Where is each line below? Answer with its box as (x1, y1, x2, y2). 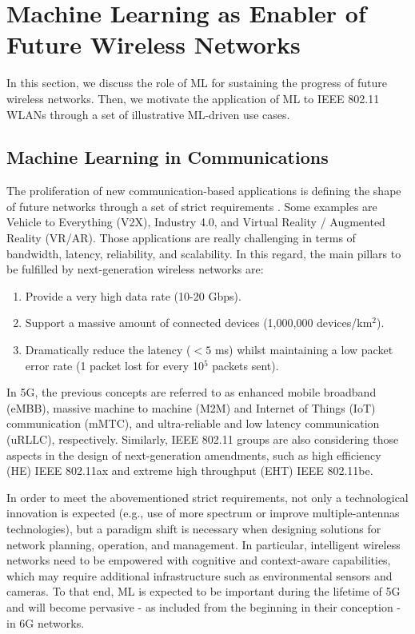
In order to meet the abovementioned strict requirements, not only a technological (6, 488, 409, 505)
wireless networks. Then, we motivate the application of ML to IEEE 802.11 (6, 90, 380, 106)
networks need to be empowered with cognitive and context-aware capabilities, (6, 552, 391, 568)
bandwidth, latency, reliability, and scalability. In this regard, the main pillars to (6, 245, 401, 261)
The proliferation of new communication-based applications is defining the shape (6, 182, 401, 199)
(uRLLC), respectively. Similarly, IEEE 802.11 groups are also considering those (6, 431, 399, 448)
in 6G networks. (6, 614, 85, 631)
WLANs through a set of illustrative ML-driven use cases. (6, 106, 290, 122)
